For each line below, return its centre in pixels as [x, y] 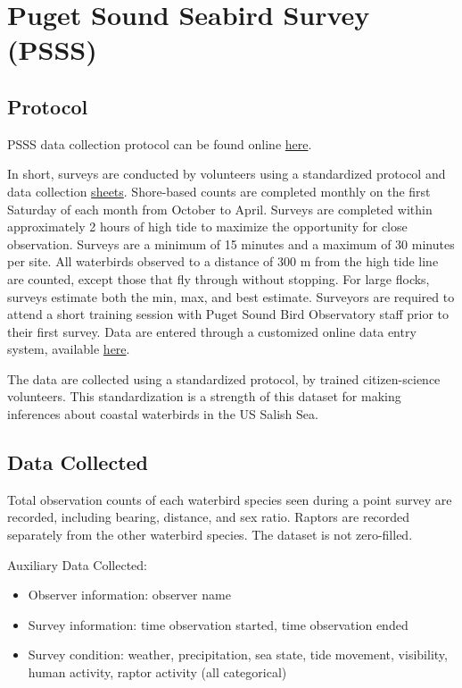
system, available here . [69, 349]
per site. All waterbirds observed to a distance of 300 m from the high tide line [223, 261]
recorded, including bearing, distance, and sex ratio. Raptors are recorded [209, 517]
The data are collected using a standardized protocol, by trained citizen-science [224, 378]
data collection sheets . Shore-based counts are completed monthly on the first [219, 191]
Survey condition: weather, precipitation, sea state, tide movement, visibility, [238, 654]
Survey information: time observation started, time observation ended [218, 624]
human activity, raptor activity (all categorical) [157, 672]
